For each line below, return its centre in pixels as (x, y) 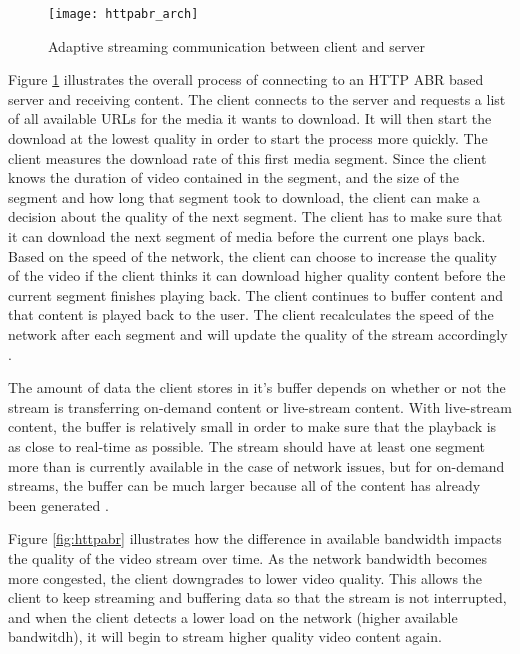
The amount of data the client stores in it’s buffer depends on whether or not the (257, 387)
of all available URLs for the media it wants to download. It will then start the (250, 118)
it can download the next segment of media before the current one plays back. (247, 236)
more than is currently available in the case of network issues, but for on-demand (256, 465)
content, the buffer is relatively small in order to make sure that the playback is (252, 426)
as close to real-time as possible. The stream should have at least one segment (247, 445)
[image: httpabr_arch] (123, 14)
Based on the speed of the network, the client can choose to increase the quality (252, 255)
